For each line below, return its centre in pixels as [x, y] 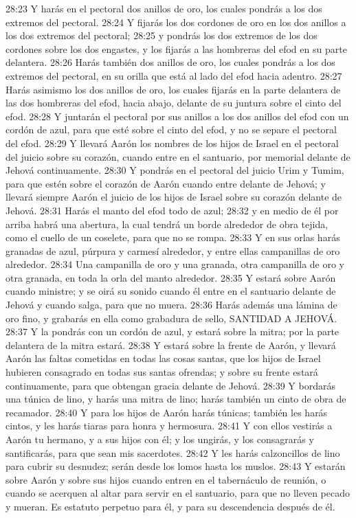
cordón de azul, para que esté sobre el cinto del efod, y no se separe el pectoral [171, 129]
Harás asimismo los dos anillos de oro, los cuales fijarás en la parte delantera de [173, 89]
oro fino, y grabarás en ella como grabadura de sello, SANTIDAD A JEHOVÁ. [171, 318]
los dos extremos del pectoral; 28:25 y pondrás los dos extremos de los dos [162, 35]
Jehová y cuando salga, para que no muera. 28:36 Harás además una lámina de [171, 305]
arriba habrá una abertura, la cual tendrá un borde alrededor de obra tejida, [167, 224]
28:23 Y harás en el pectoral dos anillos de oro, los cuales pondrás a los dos [164, 8]
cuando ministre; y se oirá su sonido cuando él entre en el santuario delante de [171, 291]
